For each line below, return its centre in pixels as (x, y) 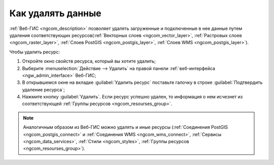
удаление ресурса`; (44, 89)
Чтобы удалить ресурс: (35, 52)
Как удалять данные (55, 13)
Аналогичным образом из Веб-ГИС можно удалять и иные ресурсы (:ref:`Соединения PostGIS (126, 127)
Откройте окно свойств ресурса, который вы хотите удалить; (89, 61)
